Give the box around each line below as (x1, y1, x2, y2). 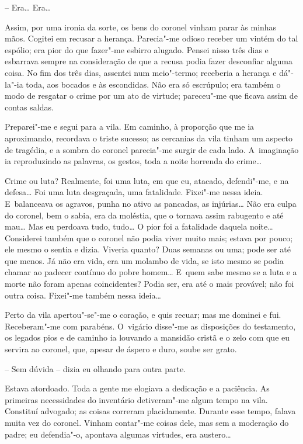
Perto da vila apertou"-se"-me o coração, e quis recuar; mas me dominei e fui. (5, 308, 281, 321)
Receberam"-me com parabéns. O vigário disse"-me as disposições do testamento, (5, 320, 296, 332)
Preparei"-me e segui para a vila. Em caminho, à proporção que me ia (5, 120, 255, 133)
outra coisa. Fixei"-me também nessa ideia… (5, 289, 161, 301)
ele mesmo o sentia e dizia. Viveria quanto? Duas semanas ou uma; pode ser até (5, 243, 291, 255)
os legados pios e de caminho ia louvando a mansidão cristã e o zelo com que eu (5, 331, 290, 344)
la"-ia (5, 78, 23, 90)
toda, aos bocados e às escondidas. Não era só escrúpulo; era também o (26, 78, 281, 90)
